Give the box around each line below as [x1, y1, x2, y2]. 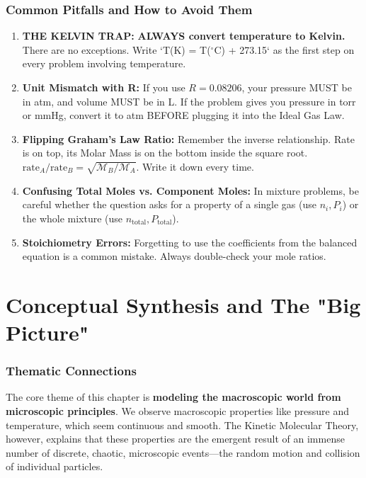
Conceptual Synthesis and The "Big [6, 290, 361, 319]
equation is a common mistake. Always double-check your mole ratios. [22, 249, 326, 263]
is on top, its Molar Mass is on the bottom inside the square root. [22, 145, 308, 160]
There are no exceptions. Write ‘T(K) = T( [22, 42, 211, 57]
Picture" [6, 318, 89, 347]
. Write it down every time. [136, 159, 254, 173]
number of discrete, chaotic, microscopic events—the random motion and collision [6, 445, 360, 460]
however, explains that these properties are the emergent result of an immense [6, 431, 345, 446]
